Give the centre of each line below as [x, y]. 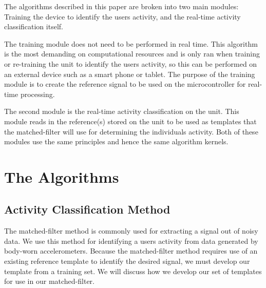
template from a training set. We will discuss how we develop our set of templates [133, 271]
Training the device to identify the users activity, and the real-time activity [122, 16]
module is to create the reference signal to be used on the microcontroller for [125, 84]
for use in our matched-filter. [49, 281]
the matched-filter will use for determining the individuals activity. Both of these [131, 131]
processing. [37, 94]
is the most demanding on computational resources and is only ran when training [132, 54]
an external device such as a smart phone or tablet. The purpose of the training [130, 74]
